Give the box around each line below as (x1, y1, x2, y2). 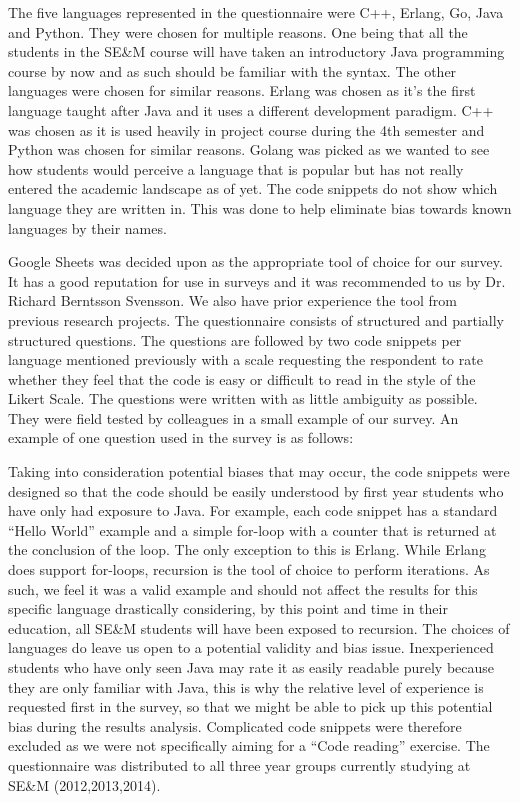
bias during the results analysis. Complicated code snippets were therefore (8, 715, 462, 736)
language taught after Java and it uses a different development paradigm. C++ (8, 99, 494, 120)
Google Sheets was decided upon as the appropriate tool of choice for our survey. (8, 251, 503, 272)
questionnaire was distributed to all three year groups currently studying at (8, 754, 471, 775)
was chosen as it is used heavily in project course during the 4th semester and (8, 119, 485, 140)
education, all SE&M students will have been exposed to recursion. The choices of (8, 617, 510, 638)
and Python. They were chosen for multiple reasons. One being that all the (8, 21, 468, 42)
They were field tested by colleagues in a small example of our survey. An (8, 407, 459, 428)
